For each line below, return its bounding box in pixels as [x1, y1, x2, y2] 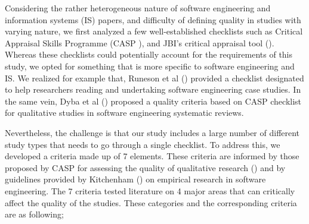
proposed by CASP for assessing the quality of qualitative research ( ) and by [5, 161, 286, 173]
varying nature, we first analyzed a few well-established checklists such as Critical [5, 25, 303, 37]
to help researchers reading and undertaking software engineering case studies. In [5, 83, 301, 96]
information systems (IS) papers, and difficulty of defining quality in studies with [5, 13, 301, 26]
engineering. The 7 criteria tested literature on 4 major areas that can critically [5, 184, 295, 197]
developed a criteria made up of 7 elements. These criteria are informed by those [5, 150, 299, 162]
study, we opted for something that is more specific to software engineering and [5, 59, 295, 72]
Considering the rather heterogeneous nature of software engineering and [5, 2, 271, 14]
